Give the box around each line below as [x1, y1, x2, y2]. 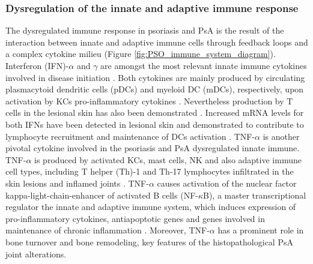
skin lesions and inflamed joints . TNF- [5, 176, 149, 189]
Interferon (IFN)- [5, 59, 69, 71]
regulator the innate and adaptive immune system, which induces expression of [5, 200, 296, 213]
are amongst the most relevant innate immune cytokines [100, 59, 307, 71]
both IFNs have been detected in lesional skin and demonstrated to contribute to [5, 118, 304, 130]
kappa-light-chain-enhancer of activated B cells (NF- [5, 188, 198, 201]
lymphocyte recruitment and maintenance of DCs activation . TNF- [5, 130, 255, 142]
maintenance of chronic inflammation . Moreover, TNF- [5, 224, 210, 236]
